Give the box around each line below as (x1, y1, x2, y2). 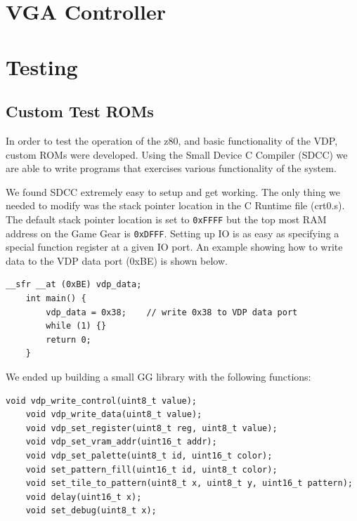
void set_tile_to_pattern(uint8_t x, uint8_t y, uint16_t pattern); (25, 478, 353, 489)
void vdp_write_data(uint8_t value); (25, 409, 202, 420)
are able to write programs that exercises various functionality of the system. (6, 161, 337, 176)
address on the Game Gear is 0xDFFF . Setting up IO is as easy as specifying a (6, 225, 339, 240)
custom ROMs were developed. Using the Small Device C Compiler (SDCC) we (6, 147, 348, 161)
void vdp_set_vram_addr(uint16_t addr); (25, 437, 217, 447)
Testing (6, 52, 78, 81)
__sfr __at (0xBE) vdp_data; (6, 279, 142, 290)
